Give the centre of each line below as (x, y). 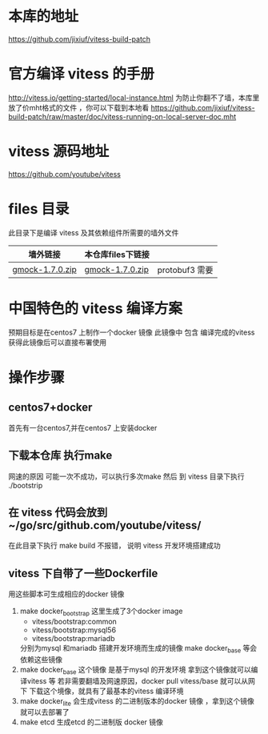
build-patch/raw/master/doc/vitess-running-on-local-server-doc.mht (122, 116)
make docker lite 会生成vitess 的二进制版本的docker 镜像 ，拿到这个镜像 (137, 702)
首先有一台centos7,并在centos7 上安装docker (83, 427)
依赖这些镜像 (41, 659)
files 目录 (39, 209)
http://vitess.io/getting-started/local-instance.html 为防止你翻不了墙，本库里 (134, 98)
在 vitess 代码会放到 (58, 512)
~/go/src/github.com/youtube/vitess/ (105, 525)
